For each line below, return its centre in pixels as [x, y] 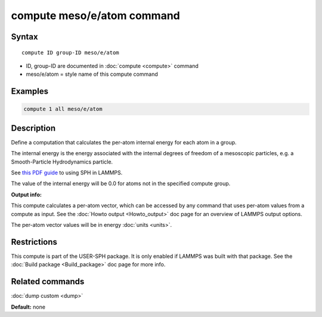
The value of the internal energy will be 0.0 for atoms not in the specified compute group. [121, 184]
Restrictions [34, 242]
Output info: [26, 195]
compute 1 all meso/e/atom [63, 109]
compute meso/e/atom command [95, 16]
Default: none [28, 307]
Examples [30, 92]
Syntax [24, 37]
